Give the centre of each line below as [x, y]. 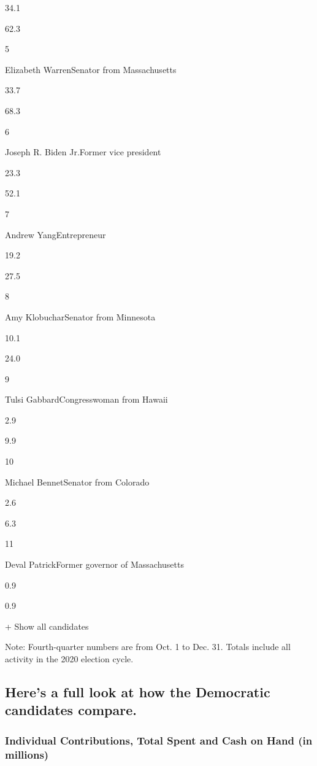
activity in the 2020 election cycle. [69, 659]
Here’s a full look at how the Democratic [138, 691]
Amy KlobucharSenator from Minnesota [80, 316]
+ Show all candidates [47, 626]
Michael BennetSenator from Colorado [77, 482]
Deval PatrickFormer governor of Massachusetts [94, 564]
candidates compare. [71, 710]
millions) [27, 754]
